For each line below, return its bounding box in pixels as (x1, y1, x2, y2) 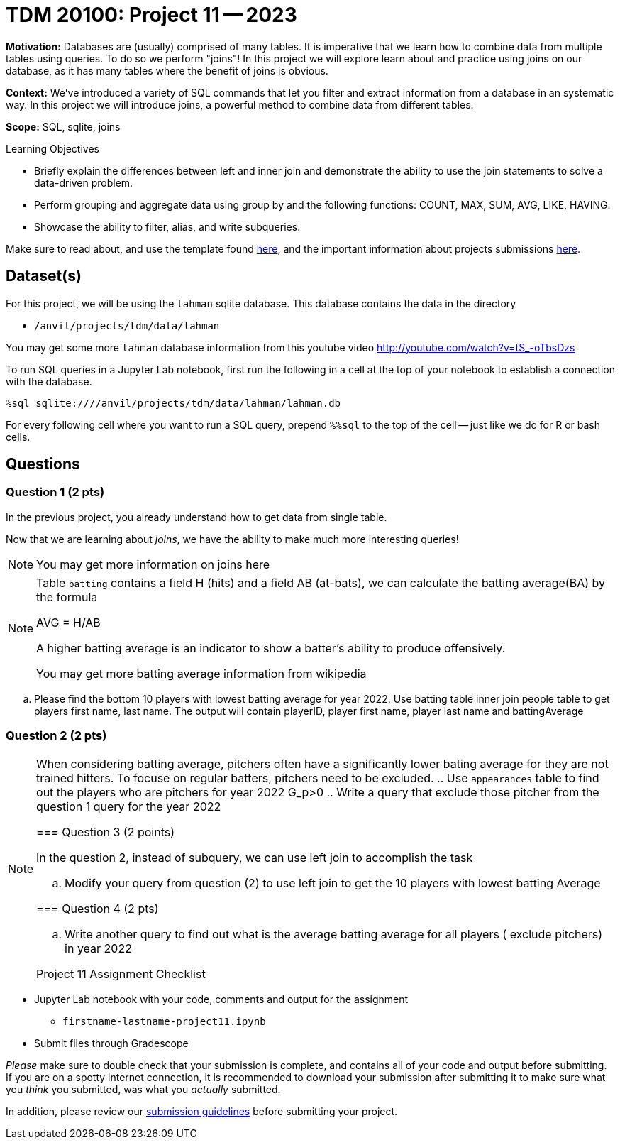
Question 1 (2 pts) (6, 485, 105, 500)
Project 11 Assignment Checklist (36, 966, 206, 981)
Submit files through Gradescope (34, 1036, 189, 1049)
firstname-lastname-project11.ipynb (62, 1015, 266, 1027)
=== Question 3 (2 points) (36, 824, 175, 839)
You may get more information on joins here (36, 557, 270, 571)
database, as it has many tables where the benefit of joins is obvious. (6, 64, 328, 77)
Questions (6, 455, 80, 473)
